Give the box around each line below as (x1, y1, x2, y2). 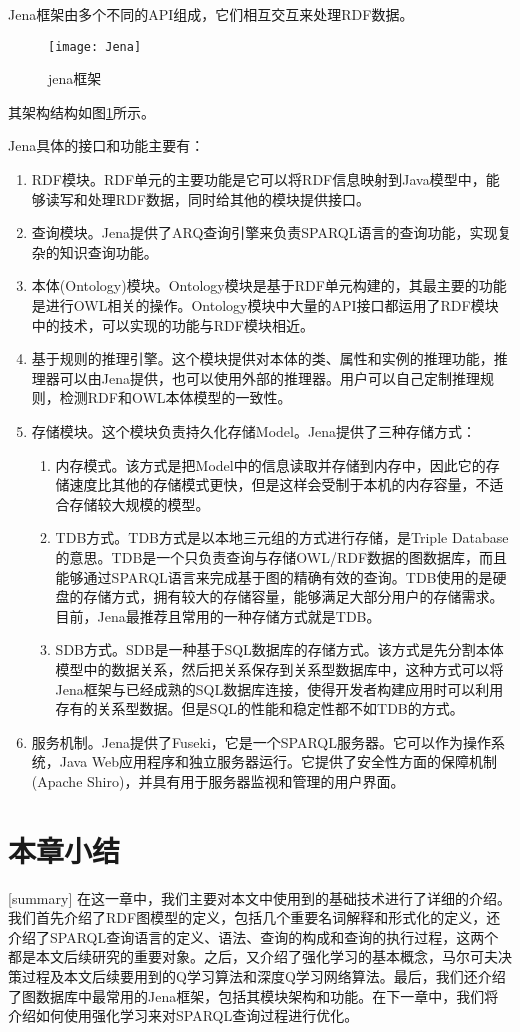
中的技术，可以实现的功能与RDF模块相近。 (31, 314, 314, 335)
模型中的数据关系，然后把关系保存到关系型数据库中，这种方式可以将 (55, 658, 504, 679)
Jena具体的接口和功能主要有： (8, 135, 205, 156)
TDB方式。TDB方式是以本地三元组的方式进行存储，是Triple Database (55, 527, 509, 548)
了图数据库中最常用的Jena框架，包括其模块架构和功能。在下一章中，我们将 (8, 985, 499, 1006)
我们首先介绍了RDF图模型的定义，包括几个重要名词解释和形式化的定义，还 (8, 907, 501, 928)
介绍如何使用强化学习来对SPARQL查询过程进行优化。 (8, 1005, 359, 1026)
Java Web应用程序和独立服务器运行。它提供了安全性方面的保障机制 (59, 751, 498, 772)
